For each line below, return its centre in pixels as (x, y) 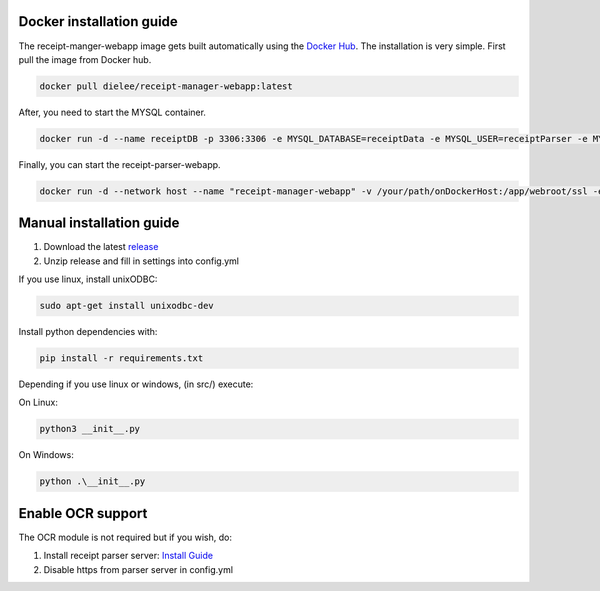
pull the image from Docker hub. (85, 59)
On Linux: (38, 402)
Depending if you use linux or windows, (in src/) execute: (136, 384)
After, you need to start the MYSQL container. (112, 112)
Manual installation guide (99, 223)
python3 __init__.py (89, 429)
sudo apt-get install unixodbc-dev (126, 306)
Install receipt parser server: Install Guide (128, 556)
